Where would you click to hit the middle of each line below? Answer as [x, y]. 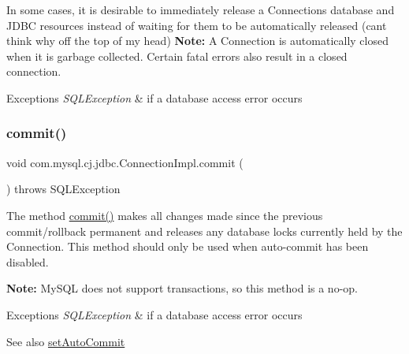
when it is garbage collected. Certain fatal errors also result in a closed [177, 56]
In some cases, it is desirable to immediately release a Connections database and [201, 9]
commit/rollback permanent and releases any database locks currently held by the [204, 231]
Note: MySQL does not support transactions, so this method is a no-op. [182, 288]
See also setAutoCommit [66, 341]
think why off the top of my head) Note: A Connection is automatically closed [197, 41]
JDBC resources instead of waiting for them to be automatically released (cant [197, 25]
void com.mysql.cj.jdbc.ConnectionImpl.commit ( [125, 162]
